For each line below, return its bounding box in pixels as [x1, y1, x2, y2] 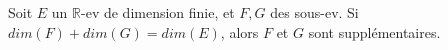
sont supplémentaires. [308, 21, 441, 42]
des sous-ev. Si [270, 2, 359, 22]
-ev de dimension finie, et [81, 2, 235, 22]
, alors [220, 21, 259, 42]
